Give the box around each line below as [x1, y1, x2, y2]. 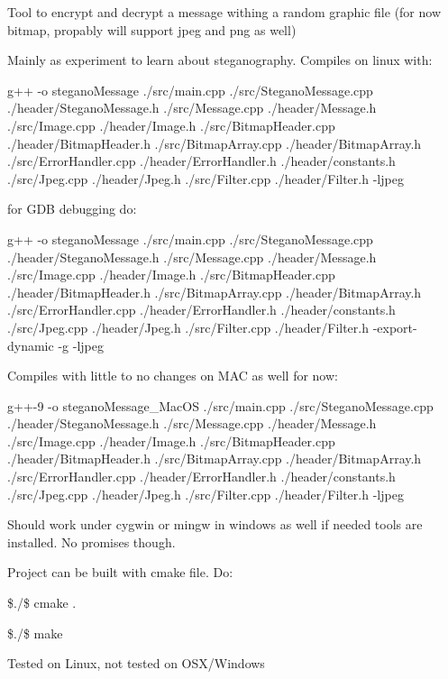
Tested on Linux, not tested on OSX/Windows [7, 654, 265, 673]
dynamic [7, 335, 54, 354]
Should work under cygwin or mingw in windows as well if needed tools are [7, 515, 423, 534]
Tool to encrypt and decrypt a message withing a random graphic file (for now [7, 3, 442, 21]
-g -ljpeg [58, 335, 104, 354]
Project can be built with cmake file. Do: [7, 563, 233, 582]
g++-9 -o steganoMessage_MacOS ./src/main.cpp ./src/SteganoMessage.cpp [7, 396, 434, 415]
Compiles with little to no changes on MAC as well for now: [7, 366, 338, 385]
